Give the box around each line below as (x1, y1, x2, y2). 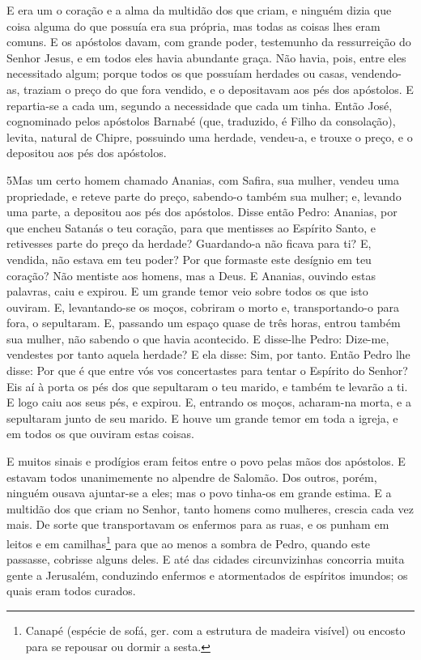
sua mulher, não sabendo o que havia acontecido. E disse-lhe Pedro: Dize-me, (6, 330, 389, 347)
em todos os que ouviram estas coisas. (6, 425, 194, 442)
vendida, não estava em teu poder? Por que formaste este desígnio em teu (6, 250, 372, 267)
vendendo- (351, 65, 402, 82)
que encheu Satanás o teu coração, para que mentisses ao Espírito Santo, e (6, 219, 376, 236)
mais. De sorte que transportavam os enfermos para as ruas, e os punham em (6, 516, 389, 533)
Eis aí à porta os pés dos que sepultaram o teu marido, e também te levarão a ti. (6, 377, 408, 394)
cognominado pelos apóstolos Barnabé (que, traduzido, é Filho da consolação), (6, 113, 396, 130)
